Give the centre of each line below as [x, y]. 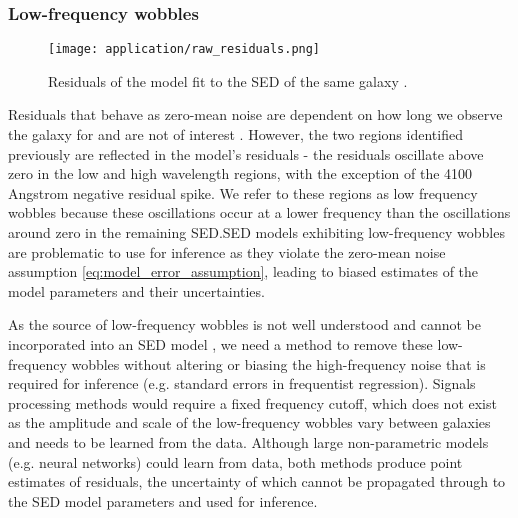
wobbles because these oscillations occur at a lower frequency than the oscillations [259, 212]
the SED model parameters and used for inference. [163, 500]
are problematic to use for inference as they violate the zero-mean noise [227, 251]
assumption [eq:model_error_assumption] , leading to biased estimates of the [243, 271]
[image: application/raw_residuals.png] [184, 49]
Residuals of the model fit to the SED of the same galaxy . [228, 80]
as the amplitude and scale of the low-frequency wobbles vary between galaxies [249, 422]
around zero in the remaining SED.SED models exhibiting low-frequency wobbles [256, 232]
